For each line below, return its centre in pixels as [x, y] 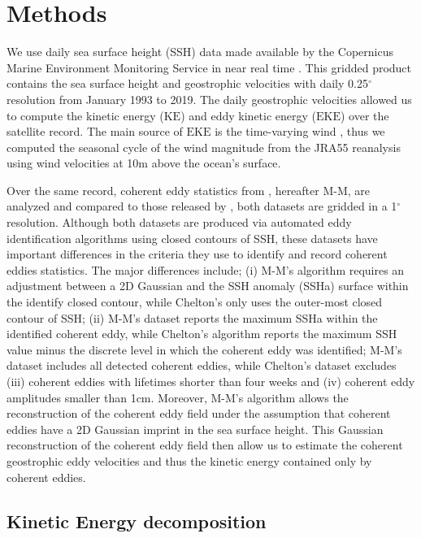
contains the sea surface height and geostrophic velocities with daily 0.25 [187, 83]
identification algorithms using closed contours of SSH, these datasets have [192, 238]
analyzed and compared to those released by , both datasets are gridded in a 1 [202, 206]
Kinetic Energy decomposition [137, 521]
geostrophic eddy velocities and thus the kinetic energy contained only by [189, 460]
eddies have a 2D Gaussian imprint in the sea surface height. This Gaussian [195, 429]
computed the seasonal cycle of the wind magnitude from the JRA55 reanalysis [204, 147]
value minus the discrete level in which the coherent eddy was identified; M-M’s [204, 349]
